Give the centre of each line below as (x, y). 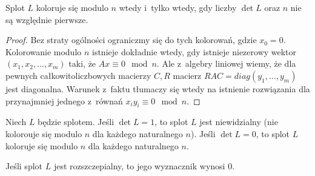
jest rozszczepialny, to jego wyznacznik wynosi (139, 166)
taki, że (82, 63)
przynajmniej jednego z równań (64, 100)
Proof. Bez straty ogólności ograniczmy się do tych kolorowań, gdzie (131, 40)
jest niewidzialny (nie (239, 122)
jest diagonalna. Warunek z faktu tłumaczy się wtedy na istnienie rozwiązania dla (158, 88)
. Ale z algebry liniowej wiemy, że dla (226, 63)
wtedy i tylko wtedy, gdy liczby (178, 7)
